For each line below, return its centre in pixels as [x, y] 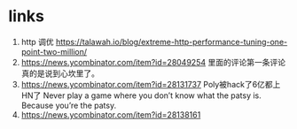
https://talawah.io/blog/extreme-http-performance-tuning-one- [172, 42]
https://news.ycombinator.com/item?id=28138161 [111, 114]
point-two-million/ [54, 51]
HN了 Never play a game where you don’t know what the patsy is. [141, 95]
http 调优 [37, 42]
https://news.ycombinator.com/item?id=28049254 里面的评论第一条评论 [153, 62]
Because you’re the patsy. [69, 105]
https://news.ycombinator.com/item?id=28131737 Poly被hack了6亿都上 [151, 84]
